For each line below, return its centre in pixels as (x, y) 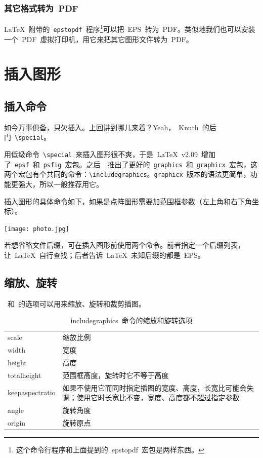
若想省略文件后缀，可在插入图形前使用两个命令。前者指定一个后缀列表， (124, 245)
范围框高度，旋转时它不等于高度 (116, 375)
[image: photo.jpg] (37, 229)
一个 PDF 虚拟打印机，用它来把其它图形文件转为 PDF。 (99, 39)
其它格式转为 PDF (41, 8)
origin (17, 422)
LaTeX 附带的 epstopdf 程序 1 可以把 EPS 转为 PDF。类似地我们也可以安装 (130, 28)
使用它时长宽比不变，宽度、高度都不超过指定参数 (158, 397)
